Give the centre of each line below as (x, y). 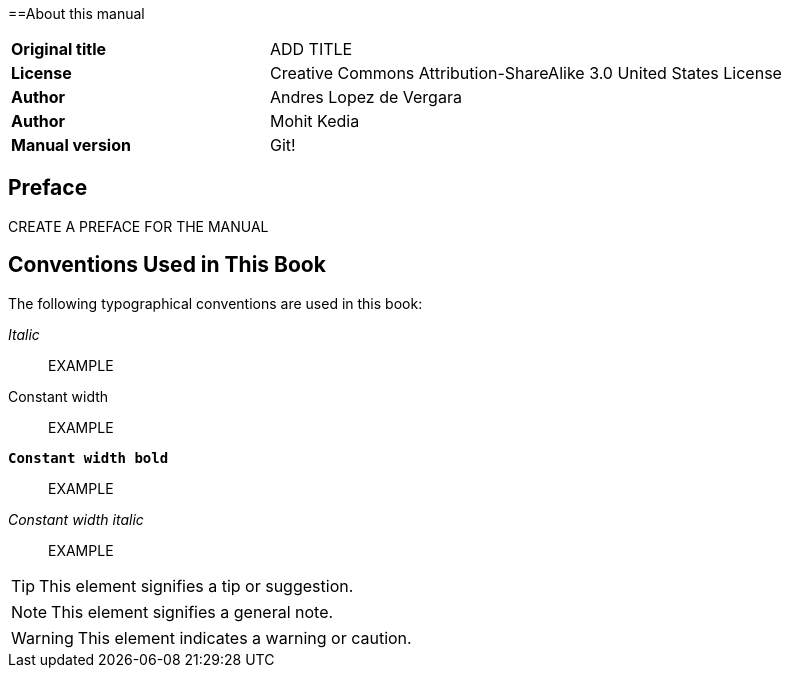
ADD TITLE (311, 49)
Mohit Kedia (314, 121)
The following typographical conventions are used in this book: (215, 303)
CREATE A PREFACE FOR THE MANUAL (138, 226)
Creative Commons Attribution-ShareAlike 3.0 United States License (525, 73)
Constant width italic (76, 519)
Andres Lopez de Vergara (365, 97)
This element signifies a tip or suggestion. (196, 585)
